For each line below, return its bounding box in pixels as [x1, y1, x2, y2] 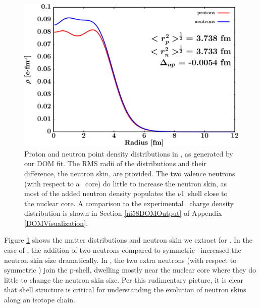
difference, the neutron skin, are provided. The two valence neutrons [24, 168, 235, 178]
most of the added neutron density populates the [24, 188, 175, 199]
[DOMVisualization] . [24, 217, 88, 228]
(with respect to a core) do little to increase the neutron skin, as [24, 178, 227, 188]
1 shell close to [181, 188, 228, 199]
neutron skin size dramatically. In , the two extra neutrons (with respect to [4, 254, 237, 265]
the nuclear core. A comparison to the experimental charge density [24, 198, 234, 208]
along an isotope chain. [4, 294, 75, 305]
